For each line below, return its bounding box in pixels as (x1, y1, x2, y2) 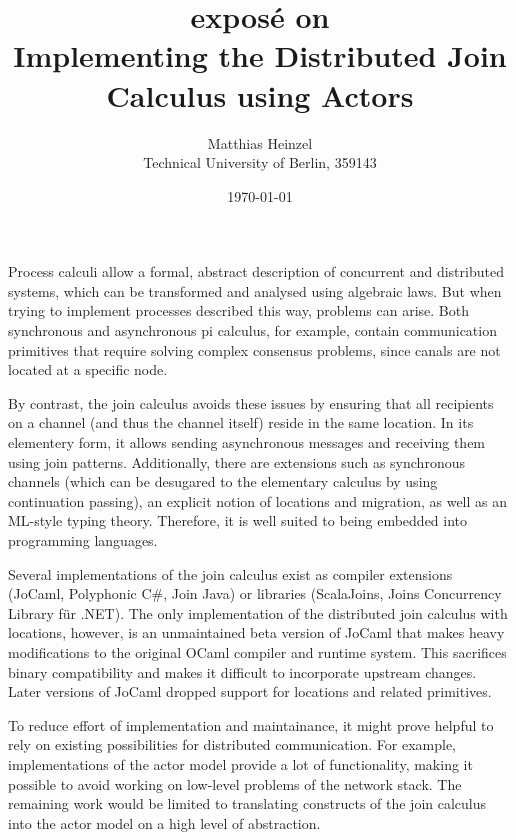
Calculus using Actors (106, 74, 414, 115)
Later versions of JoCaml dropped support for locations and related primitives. (8, 681, 492, 702)
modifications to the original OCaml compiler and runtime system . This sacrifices (8, 641, 507, 662)
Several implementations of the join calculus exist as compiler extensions (8, 563, 453, 584)
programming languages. (8, 530, 158, 550)
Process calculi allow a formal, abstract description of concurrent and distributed (8, 261, 504, 282)
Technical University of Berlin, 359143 (143, 152, 377, 173)
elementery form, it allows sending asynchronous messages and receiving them (8, 432, 486, 453)
